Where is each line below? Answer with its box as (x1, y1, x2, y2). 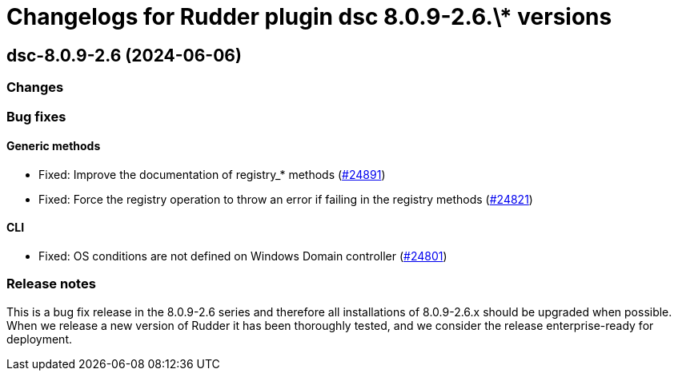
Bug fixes (6, 108, 66, 125)
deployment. (6, 331, 72, 346)
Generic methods (6, 139, 101, 153)
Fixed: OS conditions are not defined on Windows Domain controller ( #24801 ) (38, 248, 447, 263)
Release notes (6, 276, 96, 292)
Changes (6, 79, 64, 96)
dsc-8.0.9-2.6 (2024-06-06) (6, 45, 242, 65)
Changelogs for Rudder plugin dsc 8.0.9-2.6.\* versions (6, 3, 612, 30)
